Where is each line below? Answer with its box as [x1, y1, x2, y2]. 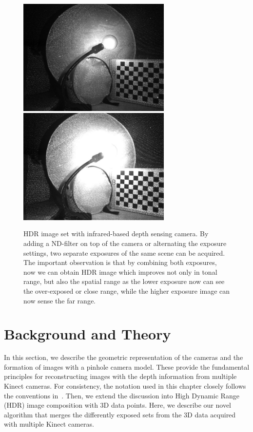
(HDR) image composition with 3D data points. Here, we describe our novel [4, 400, 232, 410]
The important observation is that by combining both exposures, [23, 257, 217, 267]
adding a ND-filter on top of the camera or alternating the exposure [23, 238, 227, 248]
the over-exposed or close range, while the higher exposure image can [23, 285, 230, 296]
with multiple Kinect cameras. [4, 419, 94, 429]
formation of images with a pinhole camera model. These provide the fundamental [4, 361, 250, 372]
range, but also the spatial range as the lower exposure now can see [23, 276, 225, 286]
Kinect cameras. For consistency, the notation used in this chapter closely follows [4, 381, 246, 391]
